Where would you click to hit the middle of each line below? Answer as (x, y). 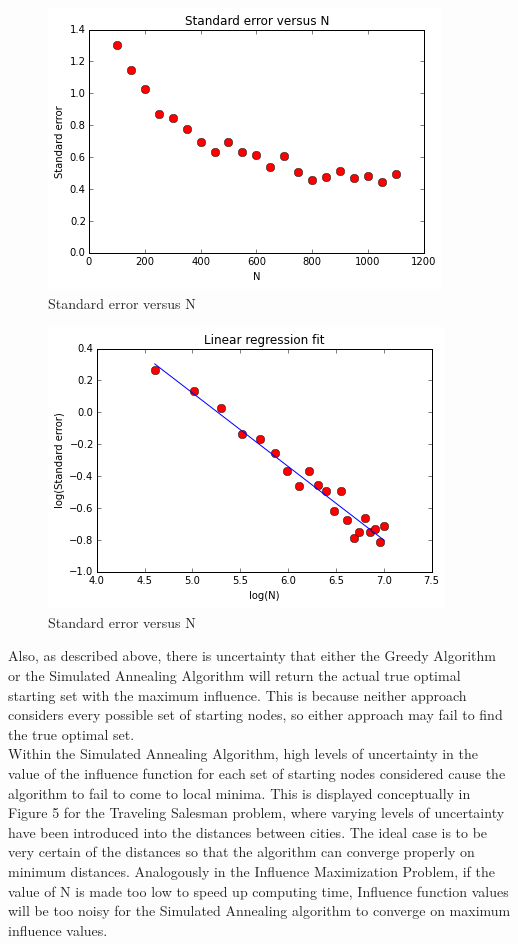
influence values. (58, 929)
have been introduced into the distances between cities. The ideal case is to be (248, 831)
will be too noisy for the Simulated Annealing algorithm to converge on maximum (259, 910)
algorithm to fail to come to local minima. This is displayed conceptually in (239, 792)
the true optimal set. (71, 733)
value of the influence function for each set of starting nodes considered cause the (257, 772)
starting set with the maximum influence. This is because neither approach (237, 694)
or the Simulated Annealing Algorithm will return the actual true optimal (234, 674)
